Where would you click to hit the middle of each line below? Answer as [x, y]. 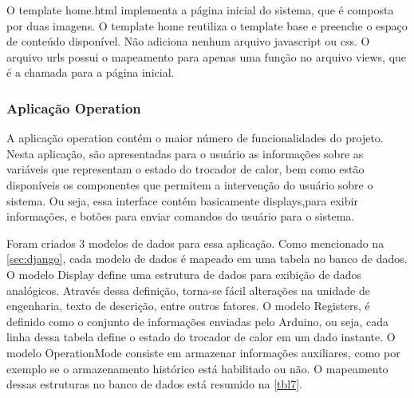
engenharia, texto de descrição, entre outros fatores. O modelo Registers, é [188, 306]
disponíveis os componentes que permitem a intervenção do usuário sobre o [190, 184]
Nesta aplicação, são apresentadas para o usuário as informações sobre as [185, 153]
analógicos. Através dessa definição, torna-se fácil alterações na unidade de [188, 290]
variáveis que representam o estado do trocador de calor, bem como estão [185, 169]
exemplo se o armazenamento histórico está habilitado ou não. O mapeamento [197, 368]
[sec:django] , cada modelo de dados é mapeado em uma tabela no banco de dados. [207, 259]
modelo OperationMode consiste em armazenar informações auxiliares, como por [203, 352]
